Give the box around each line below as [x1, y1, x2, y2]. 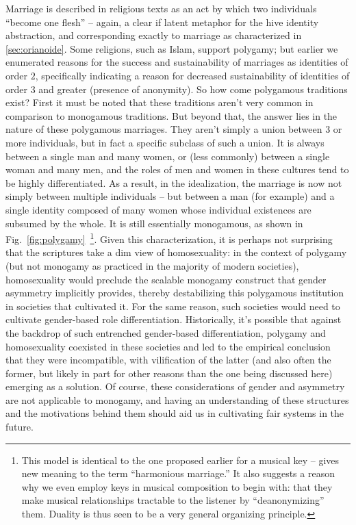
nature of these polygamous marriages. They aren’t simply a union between [5, 122, 322, 136]
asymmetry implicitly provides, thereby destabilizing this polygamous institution [5, 285, 344, 300]
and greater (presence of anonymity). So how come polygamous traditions [38, 81, 348, 96]
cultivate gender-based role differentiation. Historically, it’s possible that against [5, 312, 342, 326]
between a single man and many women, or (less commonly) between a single [5, 149, 330, 163]
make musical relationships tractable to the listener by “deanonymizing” [21, 493, 325, 507]
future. [5, 420, 34, 434]
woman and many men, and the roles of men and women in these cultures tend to [5, 162, 349, 177]
